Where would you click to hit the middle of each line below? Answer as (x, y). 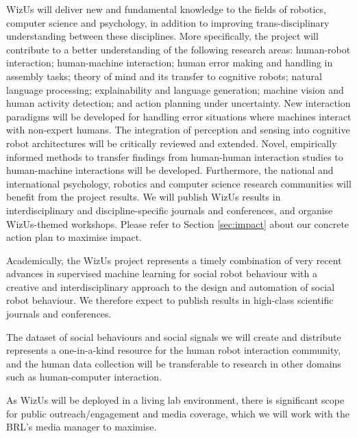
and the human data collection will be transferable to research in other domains (174, 363)
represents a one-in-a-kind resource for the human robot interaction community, (174, 350)
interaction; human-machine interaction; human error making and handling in (170, 63)
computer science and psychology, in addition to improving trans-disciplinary (168, 22)
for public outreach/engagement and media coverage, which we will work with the (178, 413)
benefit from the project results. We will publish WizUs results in (144, 197)
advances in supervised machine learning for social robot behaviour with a (162, 273)
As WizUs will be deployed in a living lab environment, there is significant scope (175, 400)
